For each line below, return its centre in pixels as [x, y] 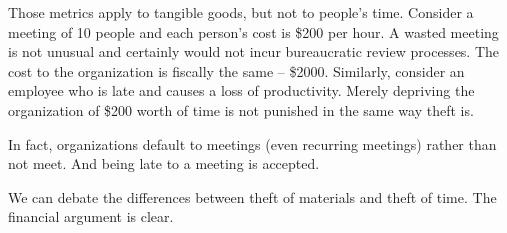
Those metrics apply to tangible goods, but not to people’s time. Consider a [241, 12]
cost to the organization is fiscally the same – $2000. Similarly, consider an [236, 70]
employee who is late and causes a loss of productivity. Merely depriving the [241, 90]
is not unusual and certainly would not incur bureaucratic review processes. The [254, 51]
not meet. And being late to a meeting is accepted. [164, 163]
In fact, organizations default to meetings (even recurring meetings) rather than [252, 143]
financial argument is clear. [91, 216]
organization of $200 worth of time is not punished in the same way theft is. [241, 109]
